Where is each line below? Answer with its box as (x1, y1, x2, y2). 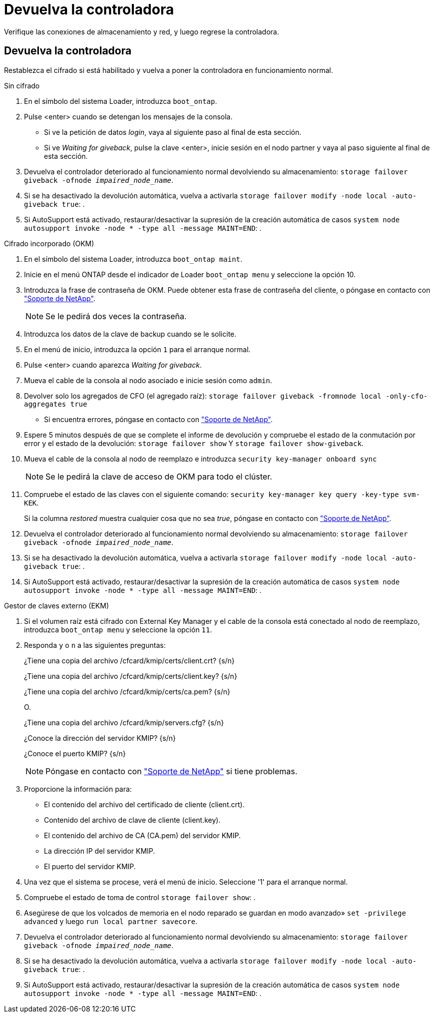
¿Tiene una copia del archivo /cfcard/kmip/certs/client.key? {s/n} (24, 671, 237, 680)
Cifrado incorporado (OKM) (4, 239, 94, 248)
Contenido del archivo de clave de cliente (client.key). (44, 815, 221, 824)
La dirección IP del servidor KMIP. (44, 846, 155, 855)
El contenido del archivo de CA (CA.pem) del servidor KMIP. (44, 831, 241, 840)
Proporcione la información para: (24, 784, 132, 793)
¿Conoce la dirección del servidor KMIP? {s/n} (24, 733, 176, 742)
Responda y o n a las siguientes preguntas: (24, 640, 166, 649)
